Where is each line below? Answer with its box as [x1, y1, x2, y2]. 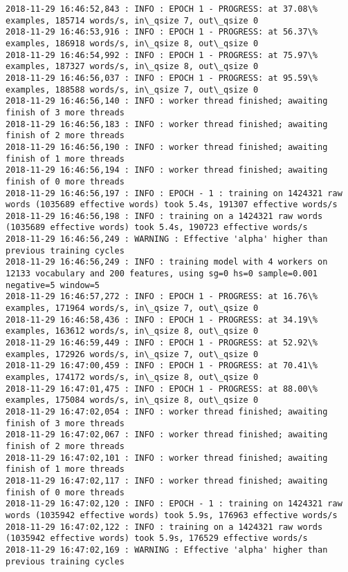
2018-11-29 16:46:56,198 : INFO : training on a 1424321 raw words [6, 211, 323, 221]
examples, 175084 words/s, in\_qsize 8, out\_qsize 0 [6, 395, 259, 406]
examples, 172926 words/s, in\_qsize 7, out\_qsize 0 [6, 349, 259, 359]
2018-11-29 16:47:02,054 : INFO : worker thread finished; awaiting [6, 406, 328, 417]
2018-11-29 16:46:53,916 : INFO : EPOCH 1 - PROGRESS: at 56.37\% [6, 27, 318, 37]
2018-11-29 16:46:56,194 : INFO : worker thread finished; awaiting [6, 165, 328, 175]
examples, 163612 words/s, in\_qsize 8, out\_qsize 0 [6, 326, 259, 336]
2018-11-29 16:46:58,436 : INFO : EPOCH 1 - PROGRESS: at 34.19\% [6, 314, 318, 325]
